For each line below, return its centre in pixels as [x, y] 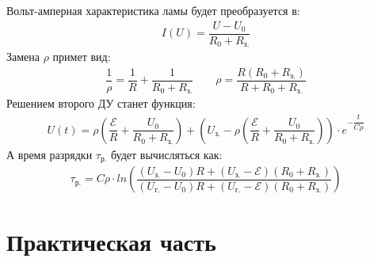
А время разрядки [50, 154]
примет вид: [82, 57]
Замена [23, 57]
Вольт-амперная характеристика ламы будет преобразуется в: [153, 10]
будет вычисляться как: [167, 154]
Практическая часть [111, 242]
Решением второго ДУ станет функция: [101, 103]
